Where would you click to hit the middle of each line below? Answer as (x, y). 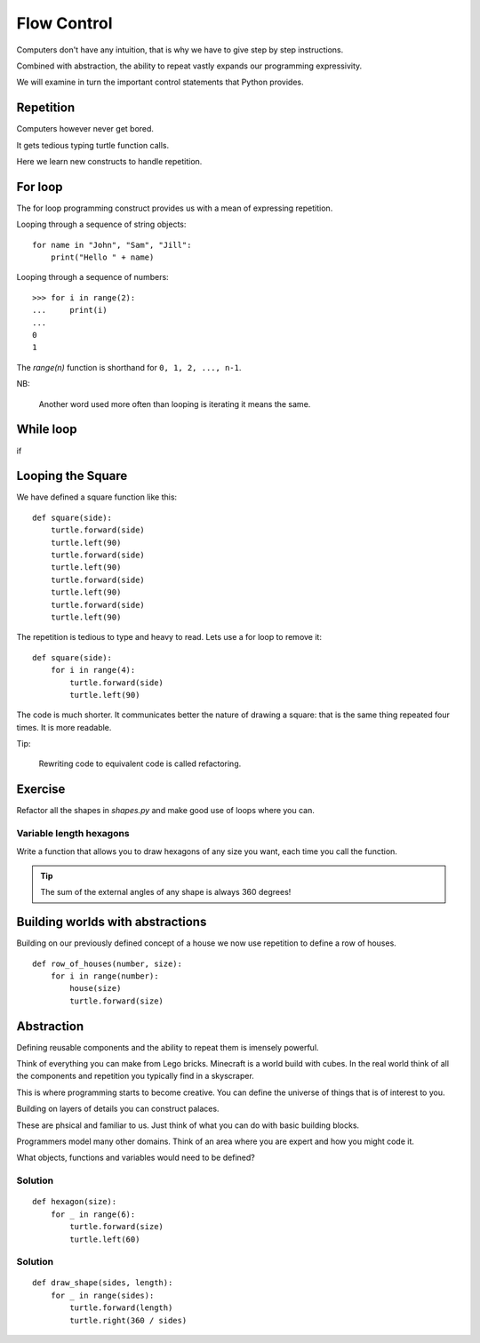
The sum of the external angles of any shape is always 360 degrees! (166, 892)
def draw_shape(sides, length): (103, 1283)
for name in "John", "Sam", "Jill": (112, 245)
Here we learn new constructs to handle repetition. (109, 162)
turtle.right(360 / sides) (128, 1320)
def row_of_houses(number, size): (107, 963)
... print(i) (70, 310)
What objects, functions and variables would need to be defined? (136, 1158)
